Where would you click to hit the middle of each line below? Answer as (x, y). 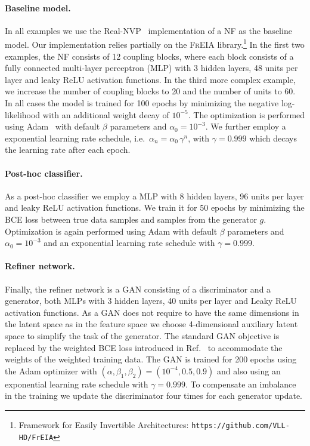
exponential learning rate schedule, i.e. (75, 138)
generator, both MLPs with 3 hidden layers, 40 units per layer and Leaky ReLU (151, 301)
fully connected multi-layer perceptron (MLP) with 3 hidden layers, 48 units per (151, 68)
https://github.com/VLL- (241, 425)
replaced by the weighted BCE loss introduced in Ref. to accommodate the (144, 347)
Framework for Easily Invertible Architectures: (104, 424)
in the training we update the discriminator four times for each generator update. (154, 396)
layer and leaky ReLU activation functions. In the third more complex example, (150, 79)
